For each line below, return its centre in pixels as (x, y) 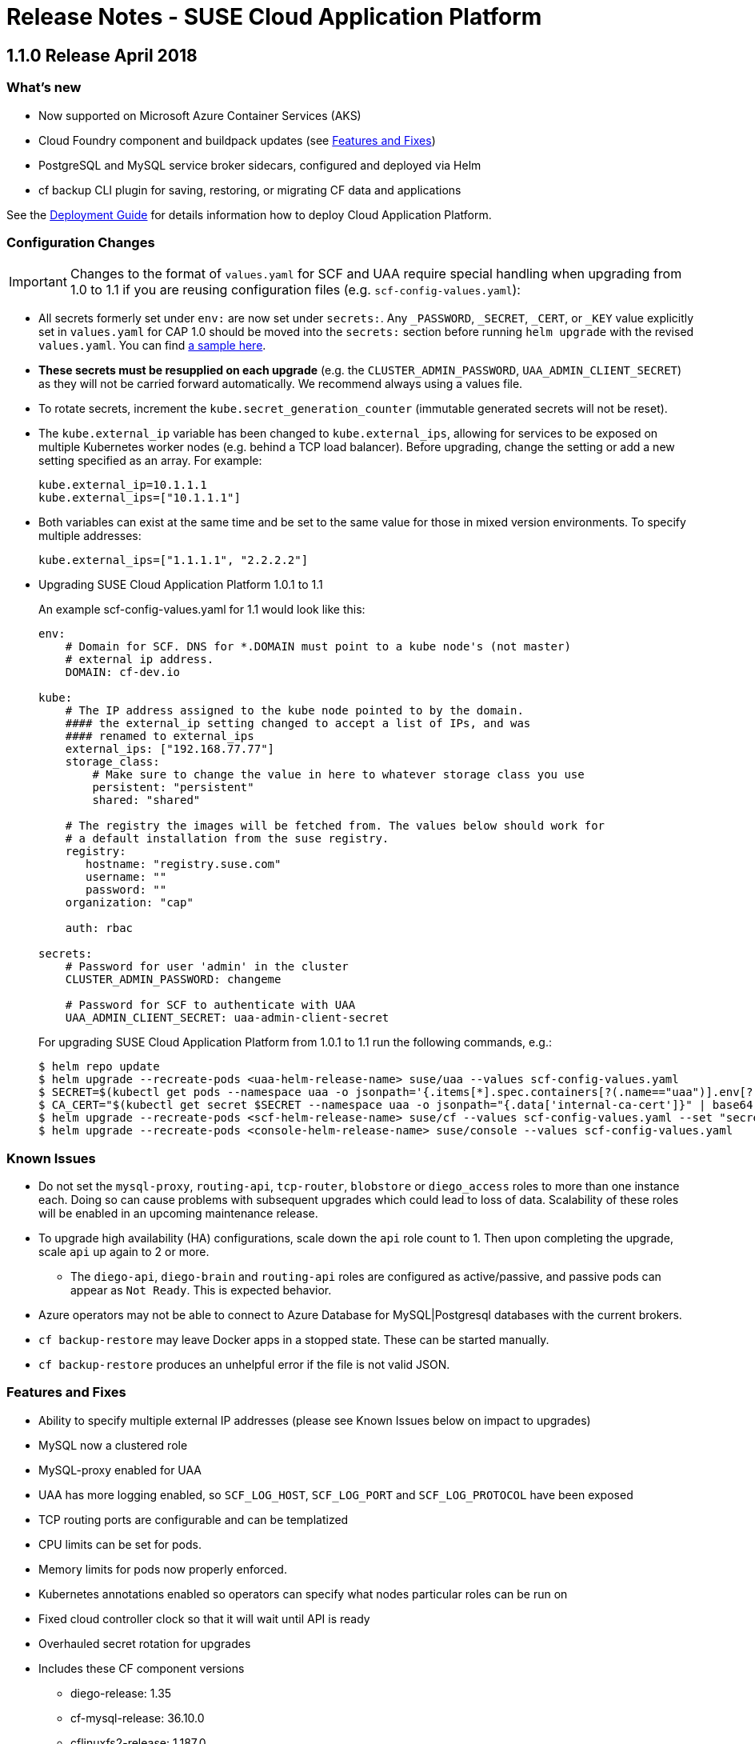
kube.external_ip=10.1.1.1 (123, 485)
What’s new (44, 88)
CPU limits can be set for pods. (120, 1544)
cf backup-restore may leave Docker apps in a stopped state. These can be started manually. (294, 1340)
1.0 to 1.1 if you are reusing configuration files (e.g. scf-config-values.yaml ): (295, 290)
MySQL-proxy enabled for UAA (120, 1470)
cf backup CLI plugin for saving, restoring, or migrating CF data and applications (250, 190)
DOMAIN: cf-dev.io (123, 672)
